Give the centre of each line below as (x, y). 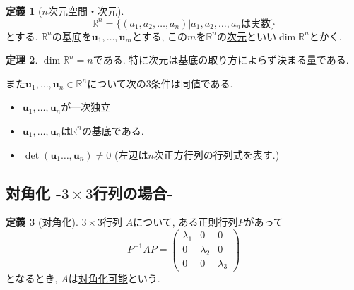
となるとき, (32, 278)
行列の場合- (133, 192)
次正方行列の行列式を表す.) (217, 154)
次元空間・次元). (86, 11)
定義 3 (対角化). (42, 222)
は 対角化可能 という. (114, 278)
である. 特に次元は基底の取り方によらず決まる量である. (221, 60)
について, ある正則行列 (185, 222)
